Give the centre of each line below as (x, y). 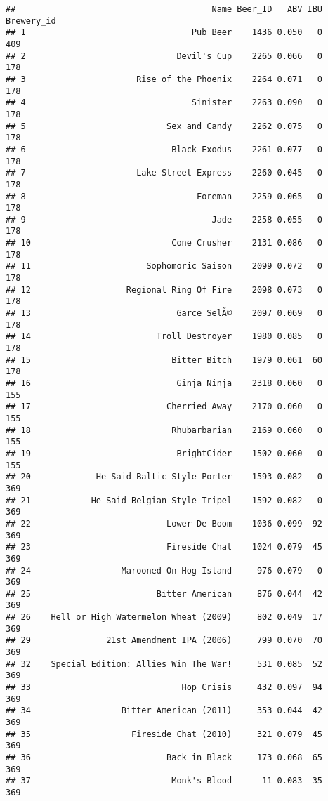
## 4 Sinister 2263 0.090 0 (164, 103)
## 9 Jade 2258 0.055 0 (164, 219)
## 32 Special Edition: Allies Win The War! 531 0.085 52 (164, 664)
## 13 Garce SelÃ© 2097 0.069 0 (164, 313)
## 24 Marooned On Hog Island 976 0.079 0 (164, 570)
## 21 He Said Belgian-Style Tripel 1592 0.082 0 (164, 500)
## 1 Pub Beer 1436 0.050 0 (164, 33)
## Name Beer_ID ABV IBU (164, 9)
